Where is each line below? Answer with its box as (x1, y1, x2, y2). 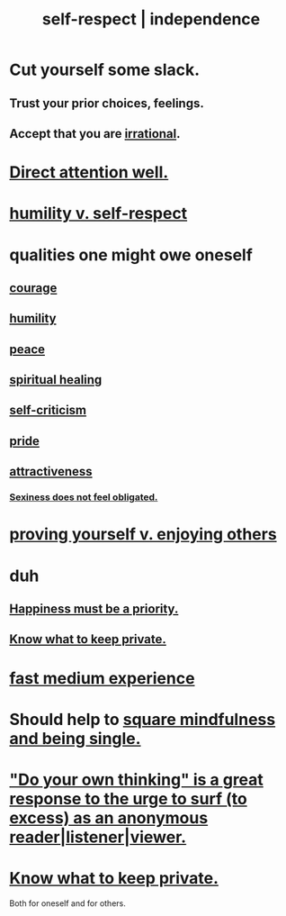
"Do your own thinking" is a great (9, 769, 264, 790)
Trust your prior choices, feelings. (9, 95, 204, 111)
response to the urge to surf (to (9, 788, 247, 809)
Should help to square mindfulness (9, 709, 276, 730)
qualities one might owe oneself (9, 244, 254, 265)
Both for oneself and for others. (9, 897, 126, 909)
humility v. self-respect (9, 204, 188, 224)
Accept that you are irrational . (9, 126, 181, 141)
